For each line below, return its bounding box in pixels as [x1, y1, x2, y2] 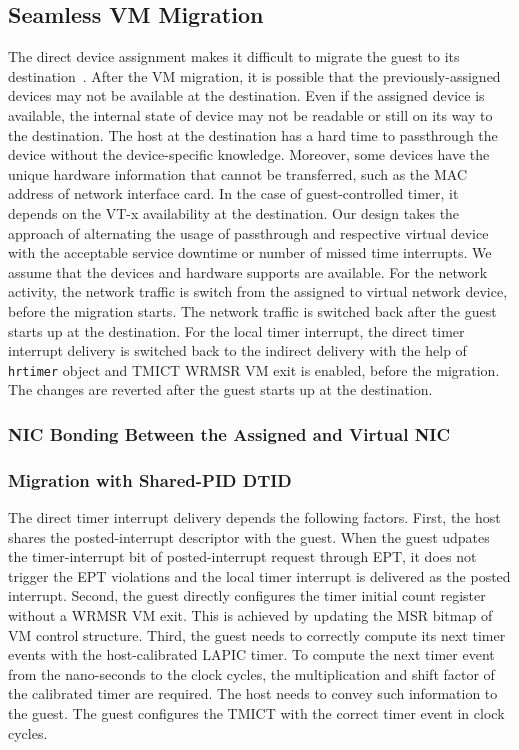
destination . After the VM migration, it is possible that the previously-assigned [8, 65, 501, 86]
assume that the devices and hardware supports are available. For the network [8, 261, 488, 282]
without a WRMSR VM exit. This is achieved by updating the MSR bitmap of [8, 604, 493, 625]
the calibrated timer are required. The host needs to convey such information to [8, 683, 498, 704]
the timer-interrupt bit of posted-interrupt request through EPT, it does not [8, 546, 477, 567]
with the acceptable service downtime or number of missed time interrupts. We [8, 242, 492, 263]
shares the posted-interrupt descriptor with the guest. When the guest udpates [8, 526, 490, 547]
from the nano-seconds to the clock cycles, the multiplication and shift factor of [8, 663, 495, 684]
